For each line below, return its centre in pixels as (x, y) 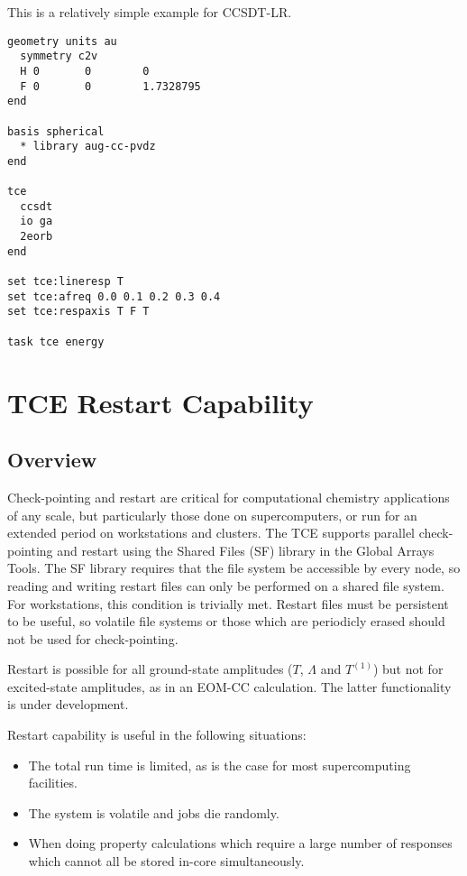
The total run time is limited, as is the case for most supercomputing (220, 765)
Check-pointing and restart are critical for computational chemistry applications (229, 497)
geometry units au (62, 41)
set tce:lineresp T (65, 282)
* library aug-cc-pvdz (88, 147)
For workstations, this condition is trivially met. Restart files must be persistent (228, 603)
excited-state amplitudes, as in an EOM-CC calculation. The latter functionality (229, 686)
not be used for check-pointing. (93, 638)
